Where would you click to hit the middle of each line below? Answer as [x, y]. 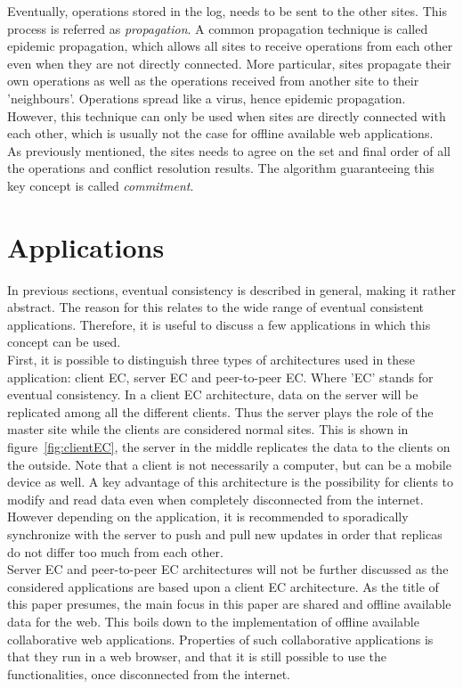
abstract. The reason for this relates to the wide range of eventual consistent [216, 307]
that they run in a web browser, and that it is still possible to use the [197, 656]
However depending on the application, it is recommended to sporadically [208, 517]
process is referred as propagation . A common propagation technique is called [218, 28]
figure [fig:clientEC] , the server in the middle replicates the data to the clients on [229, 447]
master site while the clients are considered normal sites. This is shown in [208, 429]
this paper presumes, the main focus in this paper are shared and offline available [229, 604]
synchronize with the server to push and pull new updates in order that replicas [225, 533]
